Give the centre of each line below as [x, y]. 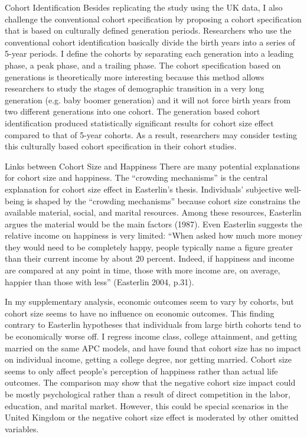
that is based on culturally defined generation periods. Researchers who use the [148, 30]
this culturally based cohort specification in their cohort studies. [121, 146]
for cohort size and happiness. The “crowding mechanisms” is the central [136, 177]
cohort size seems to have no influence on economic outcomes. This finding [140, 313]
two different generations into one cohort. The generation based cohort [133, 111]
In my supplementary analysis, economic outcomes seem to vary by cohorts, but [149, 301]
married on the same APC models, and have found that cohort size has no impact [153, 348]
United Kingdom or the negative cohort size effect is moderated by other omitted [152, 417]
